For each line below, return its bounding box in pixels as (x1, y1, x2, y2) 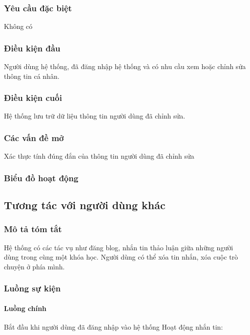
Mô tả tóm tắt (4, 223, 62, 235)
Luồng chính (4, 303, 47, 313)
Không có (4, 21, 33, 31)
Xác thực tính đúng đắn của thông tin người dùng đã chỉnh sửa (4, 151, 194, 161)
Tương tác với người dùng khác (4, 197, 166, 213)
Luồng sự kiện (4, 282, 61, 294)
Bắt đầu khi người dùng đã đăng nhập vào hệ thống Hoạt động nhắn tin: (4, 322, 223, 332)
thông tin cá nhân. (4, 71, 60, 81)
